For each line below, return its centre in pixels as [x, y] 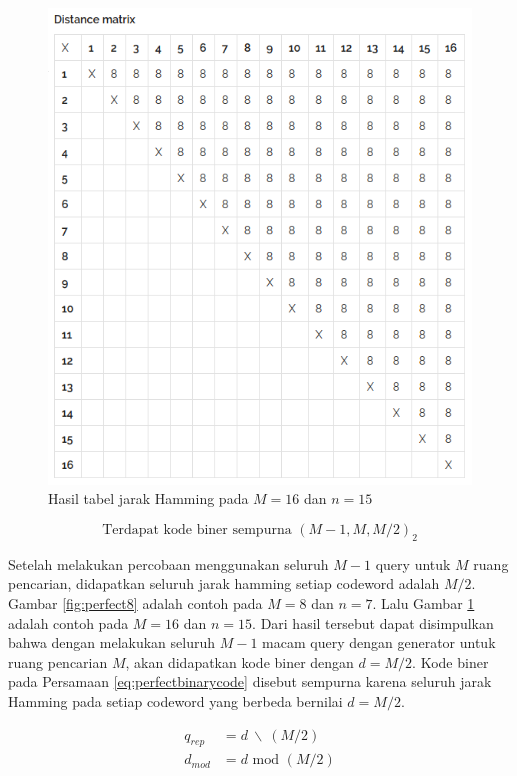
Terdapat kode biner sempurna [197, 530]
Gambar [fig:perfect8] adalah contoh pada [135, 603]
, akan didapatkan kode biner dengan [239, 661]
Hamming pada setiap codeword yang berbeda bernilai [175, 701]
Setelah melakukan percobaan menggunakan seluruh [168, 563]
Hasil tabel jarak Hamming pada [148, 498]
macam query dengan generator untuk [379, 642]
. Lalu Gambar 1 [423, 603]
